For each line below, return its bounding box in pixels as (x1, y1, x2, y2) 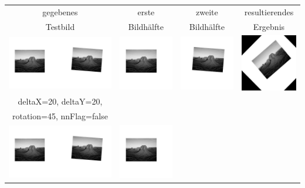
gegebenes (42, 5, 78, 18)
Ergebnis (253, 20, 285, 32)
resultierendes (244, 5, 294, 18)
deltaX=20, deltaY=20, (18, 95, 103, 108)
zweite (196, 5, 218, 18)
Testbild (45, 20, 75, 32)
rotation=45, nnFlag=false (12, 110, 108, 122)
